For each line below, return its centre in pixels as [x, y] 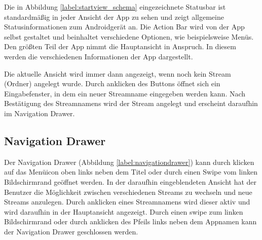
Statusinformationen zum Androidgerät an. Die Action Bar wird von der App [124, 27]
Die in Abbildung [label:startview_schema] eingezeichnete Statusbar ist [115, 7]
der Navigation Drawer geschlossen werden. [71, 231]
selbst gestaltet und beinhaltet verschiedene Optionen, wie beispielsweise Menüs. [129, 36]
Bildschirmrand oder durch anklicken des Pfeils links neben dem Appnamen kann [130, 221]
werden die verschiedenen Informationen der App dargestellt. [99, 56]
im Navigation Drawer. [40, 113]
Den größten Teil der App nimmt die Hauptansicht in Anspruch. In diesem [120, 46]
